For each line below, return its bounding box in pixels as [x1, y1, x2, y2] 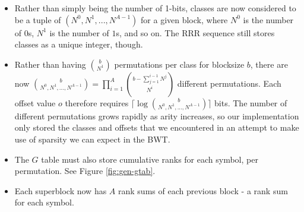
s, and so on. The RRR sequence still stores [116, 26, 275, 39]
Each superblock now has [14, 184, 107, 197]
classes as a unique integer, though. [14, 38, 143, 50]
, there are [250, 58, 288, 70]
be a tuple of [14, 13, 61, 26]
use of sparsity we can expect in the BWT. [14, 132, 170, 145]
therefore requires [65, 96, 129, 109]
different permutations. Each [177, 77, 281, 89]
